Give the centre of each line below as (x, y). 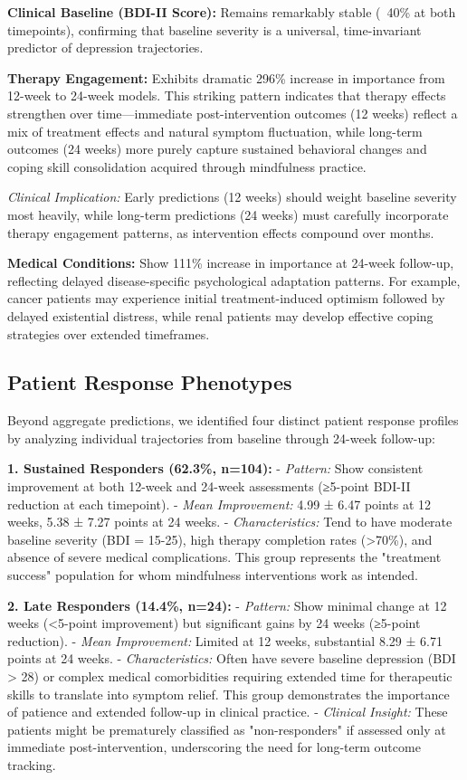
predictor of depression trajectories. (105, 48)
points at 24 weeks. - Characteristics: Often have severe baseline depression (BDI (232, 658)
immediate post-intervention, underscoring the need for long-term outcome (214, 747)
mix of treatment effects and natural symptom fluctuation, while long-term (215, 131)
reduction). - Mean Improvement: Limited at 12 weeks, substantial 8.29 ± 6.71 (225, 640)
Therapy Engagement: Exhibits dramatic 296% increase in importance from (226, 77)
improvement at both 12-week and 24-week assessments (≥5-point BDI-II (209, 486)
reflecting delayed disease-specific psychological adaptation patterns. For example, (234, 280)
